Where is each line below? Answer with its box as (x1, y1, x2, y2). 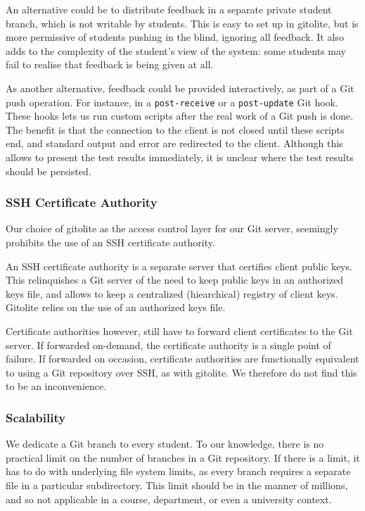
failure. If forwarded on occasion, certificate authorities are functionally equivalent (6, 351, 359, 366)
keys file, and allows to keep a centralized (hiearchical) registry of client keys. (6, 286, 338, 301)
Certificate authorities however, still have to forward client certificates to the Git (6, 323, 353, 338)
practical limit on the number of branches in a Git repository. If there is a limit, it (6, 450, 360, 465)
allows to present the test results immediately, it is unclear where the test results (6, 150, 354, 164)
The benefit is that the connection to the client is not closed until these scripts (6, 122, 345, 137)
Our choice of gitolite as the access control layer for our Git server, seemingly (6, 221, 338, 236)
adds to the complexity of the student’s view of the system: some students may (6, 43, 346, 58)
